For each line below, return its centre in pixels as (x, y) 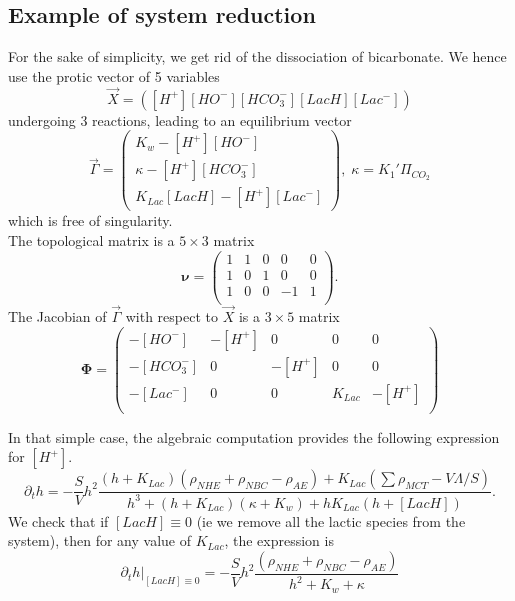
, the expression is (279, 540)
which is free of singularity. (90, 220)
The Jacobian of (57, 315)
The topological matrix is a (91, 239)
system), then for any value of (99, 540)
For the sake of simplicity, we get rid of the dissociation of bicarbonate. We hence (257, 56)
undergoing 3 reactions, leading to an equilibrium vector (180, 119)
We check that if (58, 520)
